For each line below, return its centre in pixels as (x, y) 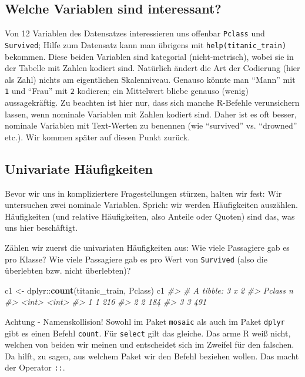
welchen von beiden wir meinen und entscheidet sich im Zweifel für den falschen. (150, 344)
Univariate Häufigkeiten (79, 168)
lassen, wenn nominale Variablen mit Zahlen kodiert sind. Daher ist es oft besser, (151, 114)
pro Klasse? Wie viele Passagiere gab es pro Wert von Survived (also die (136, 259)
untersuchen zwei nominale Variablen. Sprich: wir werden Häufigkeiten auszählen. (151, 205)
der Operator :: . (35, 367)
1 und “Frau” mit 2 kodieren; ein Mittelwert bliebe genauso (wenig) (127, 91)
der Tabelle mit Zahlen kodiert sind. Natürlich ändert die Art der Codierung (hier (152, 68)
